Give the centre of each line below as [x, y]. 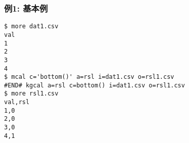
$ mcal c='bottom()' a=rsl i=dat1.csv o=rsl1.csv [89, 77]
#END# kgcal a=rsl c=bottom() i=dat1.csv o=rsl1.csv [94, 85]
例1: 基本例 [26, 8]
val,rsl [17, 102]
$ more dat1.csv [31, 27]
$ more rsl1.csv [31, 94]
